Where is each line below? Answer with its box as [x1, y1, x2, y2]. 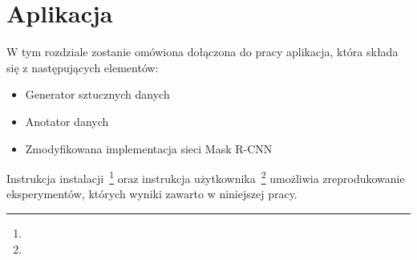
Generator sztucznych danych [25, 86, 170, 103]
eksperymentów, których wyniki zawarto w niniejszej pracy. [6, 185, 298, 202]
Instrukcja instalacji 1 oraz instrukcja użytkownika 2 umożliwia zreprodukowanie [6, 168, 405, 186]
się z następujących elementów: [6, 59, 159, 75]
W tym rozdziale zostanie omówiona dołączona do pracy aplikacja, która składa [6, 43, 399, 60]
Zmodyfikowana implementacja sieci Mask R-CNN [25, 140, 273, 156]
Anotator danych [25, 112, 109, 129]
